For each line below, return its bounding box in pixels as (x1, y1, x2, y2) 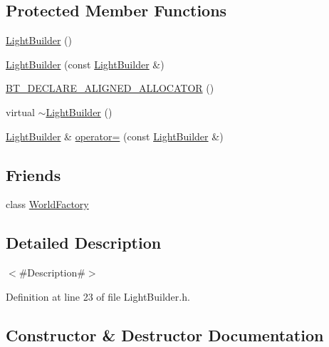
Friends (6, 163, 61, 185)
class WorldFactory (6, 197, 89, 212)
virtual (6, 104, 35, 119)
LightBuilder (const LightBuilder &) (6, 56, 164, 71)
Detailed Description (6, 232, 162, 254)
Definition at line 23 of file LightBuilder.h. (6, 289, 190, 304)
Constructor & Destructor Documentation (6, 323, 324, 346)
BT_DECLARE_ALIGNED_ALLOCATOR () (6, 81, 214, 95)
